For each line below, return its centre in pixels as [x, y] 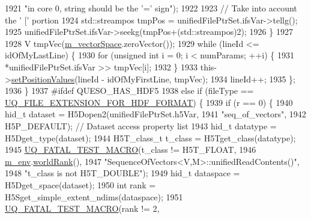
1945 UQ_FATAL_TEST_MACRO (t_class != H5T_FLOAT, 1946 [131, 150]
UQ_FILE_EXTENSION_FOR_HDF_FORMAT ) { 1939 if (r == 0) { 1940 [149, 102]
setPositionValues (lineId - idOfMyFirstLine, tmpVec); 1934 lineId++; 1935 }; [153, 79]
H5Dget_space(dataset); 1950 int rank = [80, 184]
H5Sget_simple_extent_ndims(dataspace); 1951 [94, 196]
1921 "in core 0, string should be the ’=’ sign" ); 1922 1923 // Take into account [151, 8]
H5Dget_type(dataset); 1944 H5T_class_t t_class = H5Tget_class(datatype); [150, 137]
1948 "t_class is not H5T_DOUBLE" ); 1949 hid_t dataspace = [122, 173]
